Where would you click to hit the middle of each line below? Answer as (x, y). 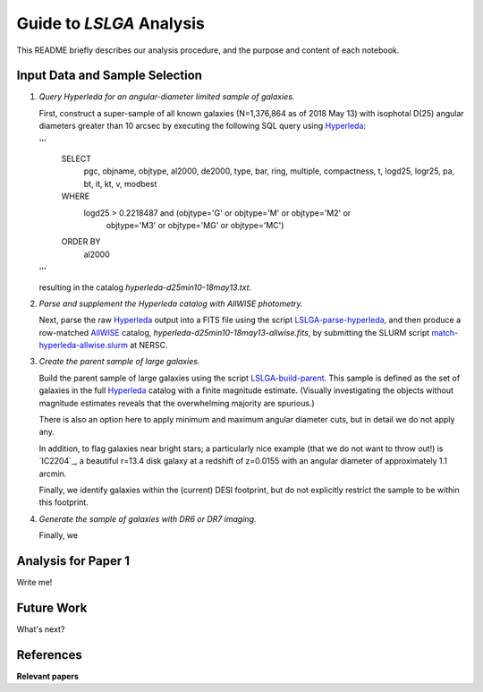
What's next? (41, 629)
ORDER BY (81, 242)
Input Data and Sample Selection (110, 76)
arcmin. (53, 474)
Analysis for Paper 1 (73, 561)
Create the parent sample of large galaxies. (119, 362)
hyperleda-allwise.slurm (84, 346)
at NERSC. (149, 346)
